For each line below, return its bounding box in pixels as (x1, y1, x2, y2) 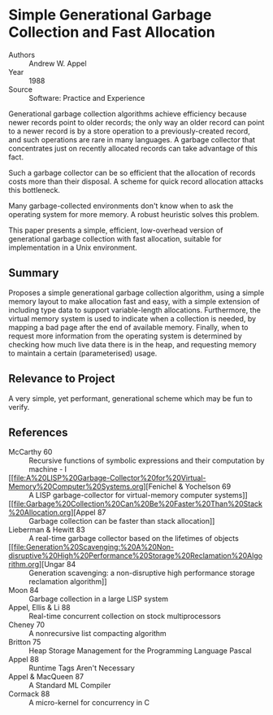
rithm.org (8, 560, 39, 569)
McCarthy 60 (8, 447, 53, 457)
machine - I (28, 464, 67, 474)
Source (8, 84, 32, 94)
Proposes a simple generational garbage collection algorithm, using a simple (8, 287, 265, 298)
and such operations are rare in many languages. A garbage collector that (8, 134, 256, 144)
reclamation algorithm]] (28, 577, 107, 586)
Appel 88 (8, 655, 39, 665)
